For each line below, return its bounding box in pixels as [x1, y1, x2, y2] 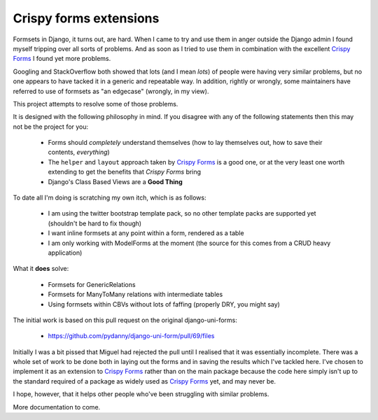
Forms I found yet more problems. [13, 55, 111, 63]
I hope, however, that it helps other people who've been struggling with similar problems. [13, 390, 269, 398]
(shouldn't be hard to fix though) [48, 219, 142, 227]
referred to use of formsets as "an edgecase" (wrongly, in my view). [13, 87, 209, 95]
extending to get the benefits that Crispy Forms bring [48, 168, 202, 176]
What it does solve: [13, 265, 69, 273]
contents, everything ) [48, 148, 110, 157]
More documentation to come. [13, 402, 101, 411]
